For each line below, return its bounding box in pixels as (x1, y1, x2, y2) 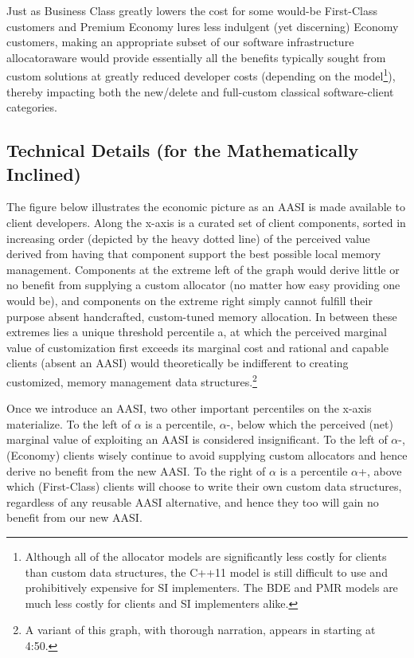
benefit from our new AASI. (6, 509, 143, 526)
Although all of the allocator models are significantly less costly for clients (25, 547, 387, 564)
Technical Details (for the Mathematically (6, 138, 359, 163)
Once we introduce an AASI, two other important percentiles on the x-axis (6, 400, 372, 417)
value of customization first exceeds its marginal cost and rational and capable (6, 339, 389, 355)
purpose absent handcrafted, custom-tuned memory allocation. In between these (6, 307, 397, 324)
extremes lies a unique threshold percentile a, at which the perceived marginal (6, 323, 387, 340)
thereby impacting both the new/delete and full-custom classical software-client (6, 83, 394, 100)
